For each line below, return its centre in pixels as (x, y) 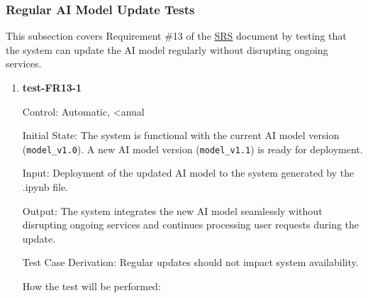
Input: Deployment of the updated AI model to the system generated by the (188, 173)
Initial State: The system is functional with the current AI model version (181, 135)
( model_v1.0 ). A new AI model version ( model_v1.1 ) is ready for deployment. (193, 149)
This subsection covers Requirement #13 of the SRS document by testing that (176, 36)
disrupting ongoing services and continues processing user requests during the (191, 225)
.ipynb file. (45, 187)
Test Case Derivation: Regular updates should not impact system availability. (190, 262)
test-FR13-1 (52, 87)
